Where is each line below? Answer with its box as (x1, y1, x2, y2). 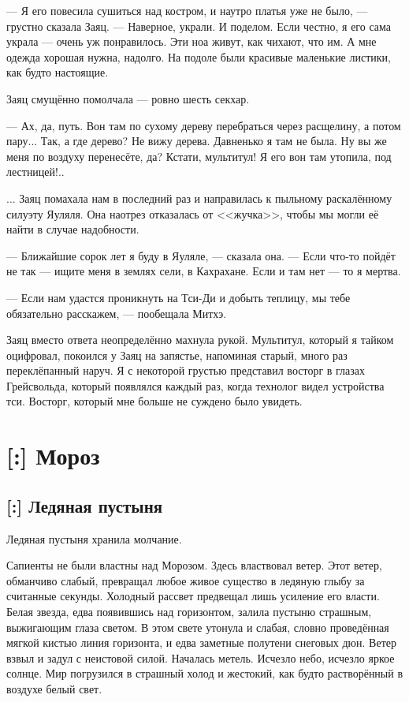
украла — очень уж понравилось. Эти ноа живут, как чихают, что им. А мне (6, 33, 377, 50)
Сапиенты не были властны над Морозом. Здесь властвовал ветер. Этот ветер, (6, 557, 382, 573)
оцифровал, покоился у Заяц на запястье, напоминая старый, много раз (6, 346, 348, 363)
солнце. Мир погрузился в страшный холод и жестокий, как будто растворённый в (6, 665, 403, 681)
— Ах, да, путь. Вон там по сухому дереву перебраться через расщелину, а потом (6, 117, 401, 133)
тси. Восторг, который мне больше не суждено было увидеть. (6, 393, 303, 409)
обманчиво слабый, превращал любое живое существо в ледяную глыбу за (6, 572, 365, 588)
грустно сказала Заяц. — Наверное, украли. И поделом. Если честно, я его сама (6, 17, 392, 34)
